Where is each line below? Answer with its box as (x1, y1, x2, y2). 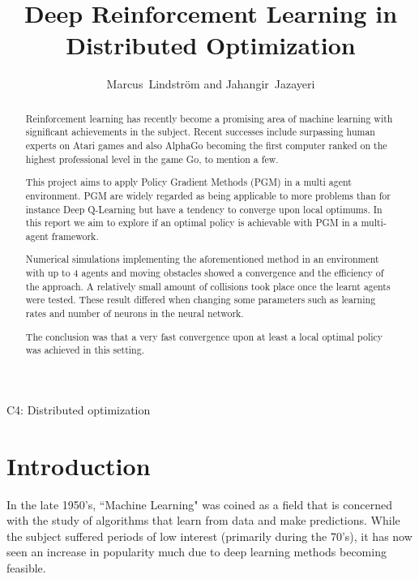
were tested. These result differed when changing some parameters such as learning (25, 293, 376, 307)
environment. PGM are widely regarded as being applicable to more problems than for (25, 188, 391, 202)
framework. (51, 229, 99, 242)
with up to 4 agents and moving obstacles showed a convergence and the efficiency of (25, 266, 384, 280)
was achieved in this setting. (25, 343, 144, 357)
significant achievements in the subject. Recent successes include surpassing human (25, 125, 375, 139)
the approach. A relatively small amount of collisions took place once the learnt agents (25, 279, 391, 293)
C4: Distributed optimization (6, 401, 151, 418)
